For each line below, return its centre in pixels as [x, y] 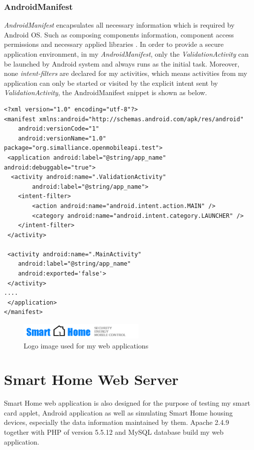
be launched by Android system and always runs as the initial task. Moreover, [122, 63]
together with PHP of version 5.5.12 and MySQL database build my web [114, 432]
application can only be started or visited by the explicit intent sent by [111, 83]
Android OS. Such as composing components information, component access [119, 34]
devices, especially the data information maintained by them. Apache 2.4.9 [117, 422]
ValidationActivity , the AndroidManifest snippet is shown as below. [106, 92]
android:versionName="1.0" [62, 138]
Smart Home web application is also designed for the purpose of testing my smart [127, 403]
